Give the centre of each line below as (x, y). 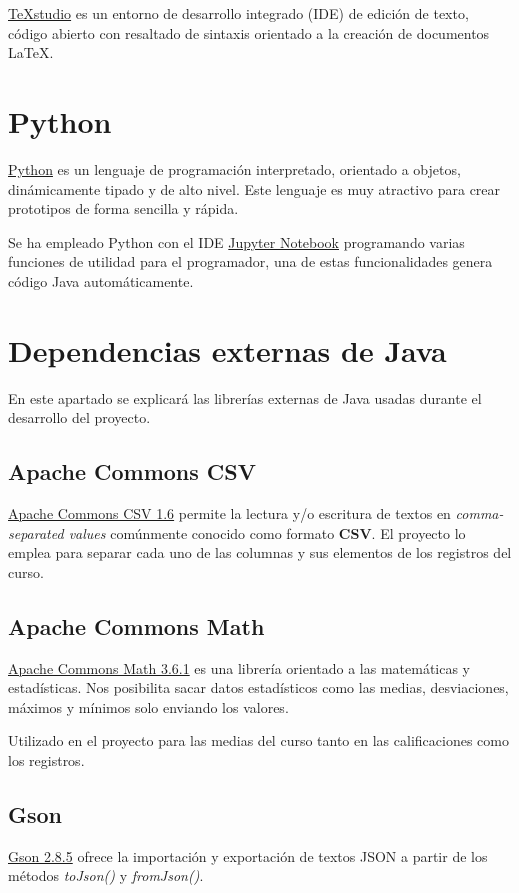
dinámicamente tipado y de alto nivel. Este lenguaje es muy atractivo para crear (254, 188)
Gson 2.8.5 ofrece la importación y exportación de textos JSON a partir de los (248, 855)
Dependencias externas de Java (227, 349)
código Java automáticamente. (101, 280)
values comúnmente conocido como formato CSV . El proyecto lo (267, 532)
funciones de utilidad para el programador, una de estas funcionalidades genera (250, 261)
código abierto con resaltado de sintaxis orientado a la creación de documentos (249, 32)
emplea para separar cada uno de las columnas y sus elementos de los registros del (260, 552)
